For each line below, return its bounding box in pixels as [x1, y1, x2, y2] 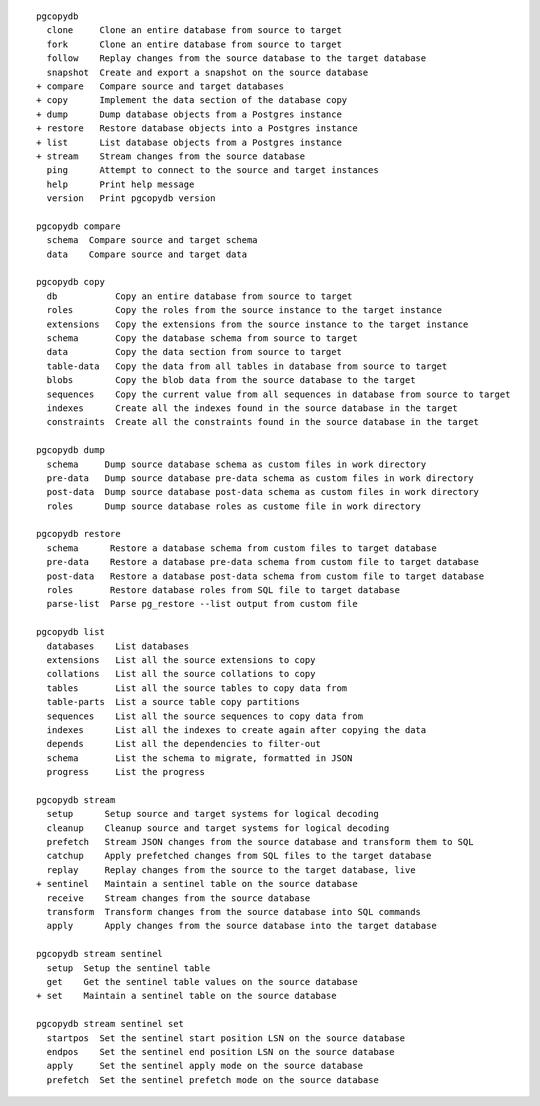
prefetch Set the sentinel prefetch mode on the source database [46, 1074, 379, 1085]
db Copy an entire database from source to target [46, 290, 353, 302]
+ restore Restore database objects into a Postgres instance [36, 123, 359, 134]
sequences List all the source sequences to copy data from [46, 710, 364, 722]
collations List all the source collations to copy [46, 668, 316, 680]
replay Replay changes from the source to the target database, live [46, 864, 416, 875]
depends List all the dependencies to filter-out [46, 738, 322, 750]
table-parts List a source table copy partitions [46, 696, 300, 708]
